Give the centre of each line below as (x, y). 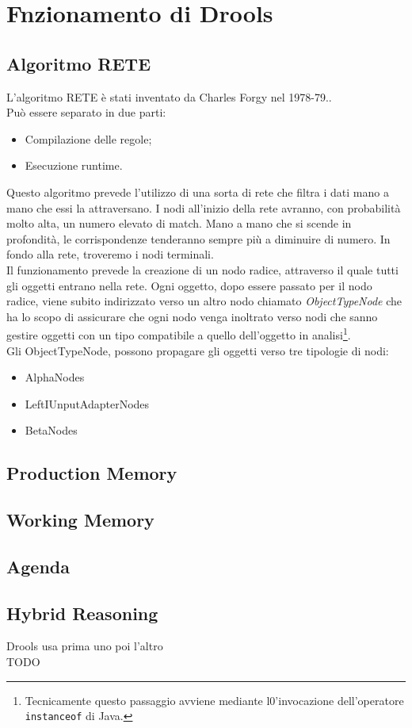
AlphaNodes (55, 377)
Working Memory (80, 520)
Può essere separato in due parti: (86, 112)
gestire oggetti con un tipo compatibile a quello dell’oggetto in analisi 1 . (179, 333)
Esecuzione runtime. (74, 165)
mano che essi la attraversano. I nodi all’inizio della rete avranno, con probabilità (204, 207)
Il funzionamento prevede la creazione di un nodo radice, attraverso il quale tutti (202, 269)
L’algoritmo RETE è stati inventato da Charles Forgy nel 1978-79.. (169, 96)
